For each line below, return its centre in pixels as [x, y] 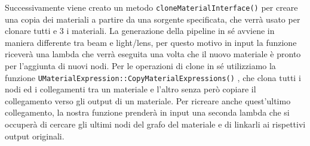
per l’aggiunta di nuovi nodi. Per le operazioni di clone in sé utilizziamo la [140, 66]
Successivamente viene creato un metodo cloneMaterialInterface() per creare [151, 7]
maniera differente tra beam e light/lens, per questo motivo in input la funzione [151, 42]
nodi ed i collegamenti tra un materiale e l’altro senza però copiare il [131, 89]
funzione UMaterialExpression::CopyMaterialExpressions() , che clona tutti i [153, 77]
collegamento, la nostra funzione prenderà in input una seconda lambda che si [147, 112]
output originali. [35, 136]
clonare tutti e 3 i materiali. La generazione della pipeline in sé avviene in [140, 31]
